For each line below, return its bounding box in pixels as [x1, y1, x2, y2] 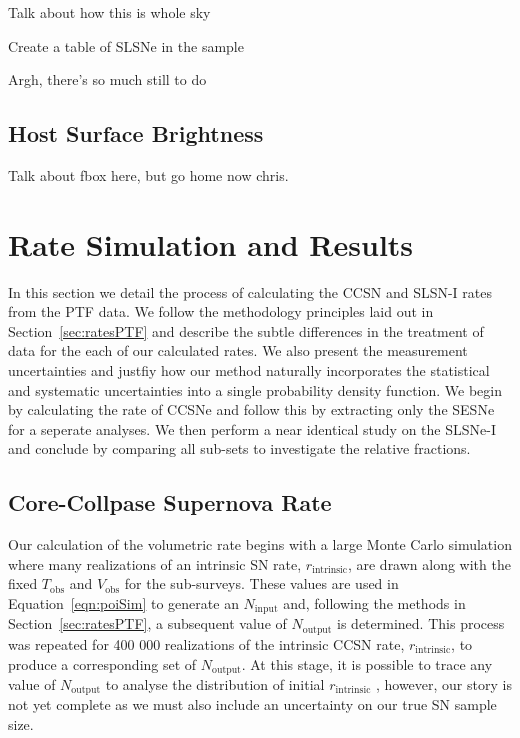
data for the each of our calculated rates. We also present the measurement [8, 340, 468, 361]
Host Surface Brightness [8, 118, 264, 149]
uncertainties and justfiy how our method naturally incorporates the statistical [8, 360, 490, 381]
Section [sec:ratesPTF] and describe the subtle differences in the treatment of [8, 320, 484, 341]
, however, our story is [375, 673, 512, 694]
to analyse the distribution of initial [105, 673, 325, 694]
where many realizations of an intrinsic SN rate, [8, 553, 302, 574]
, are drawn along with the [347, 553, 511, 574]
